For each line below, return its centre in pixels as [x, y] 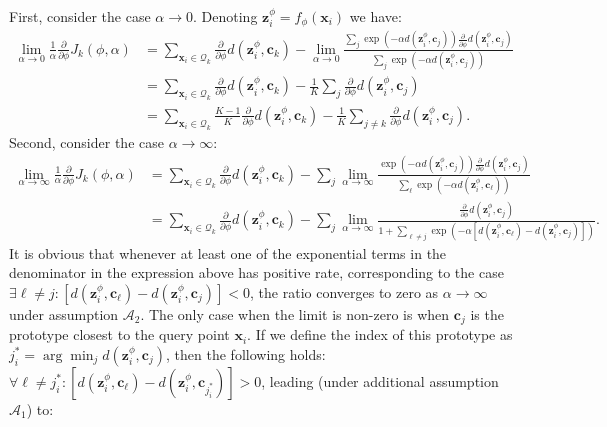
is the [487, 313]
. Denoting [225, 16]
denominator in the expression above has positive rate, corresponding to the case [256, 272]
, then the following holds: [246, 353]
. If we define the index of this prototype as [380, 334]
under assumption [64, 313]
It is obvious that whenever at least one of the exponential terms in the [228, 252]
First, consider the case [80, 16]
